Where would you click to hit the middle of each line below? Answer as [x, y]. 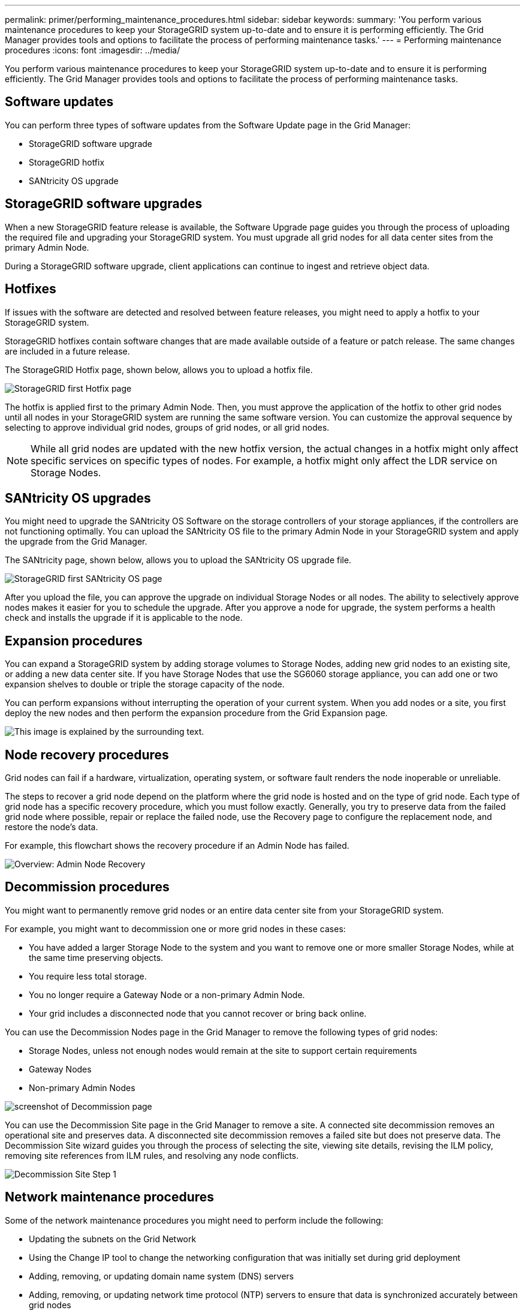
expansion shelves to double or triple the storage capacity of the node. [145, 684]
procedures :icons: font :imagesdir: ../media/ [93, 50]
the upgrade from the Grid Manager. [76, 542]
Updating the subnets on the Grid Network [113, 1239]
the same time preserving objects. [96, 957]
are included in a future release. [67, 351]
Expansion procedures [74, 641]
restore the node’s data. [52, 827]
